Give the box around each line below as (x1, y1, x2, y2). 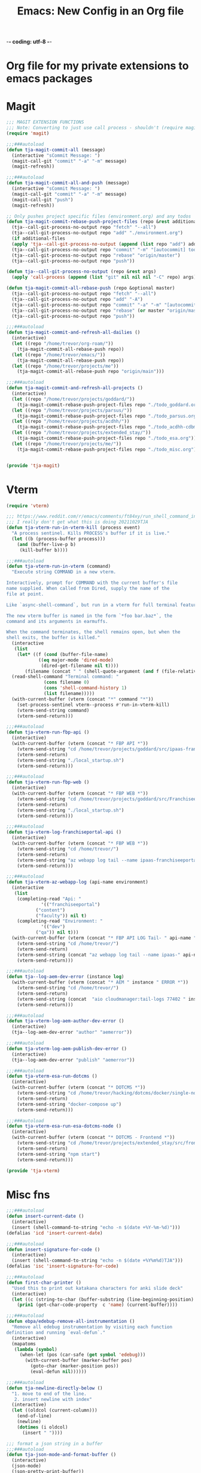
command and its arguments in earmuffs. (6, 618, 109, 624)
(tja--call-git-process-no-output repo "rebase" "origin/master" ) (11, 252, 181, 258)
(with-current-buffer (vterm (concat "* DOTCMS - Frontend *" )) (11, 1134, 175, 1141)
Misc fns (6, 1188, 50, 1201)
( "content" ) (35, 907, 66, 913)
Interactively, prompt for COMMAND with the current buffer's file (6, 580, 178, 586)
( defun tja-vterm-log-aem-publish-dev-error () (6, 1045, 127, 1052)
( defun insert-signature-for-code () (6, 1247, 100, 1253)
